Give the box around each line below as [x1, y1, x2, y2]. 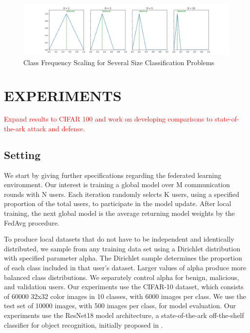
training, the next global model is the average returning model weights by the [4, 208, 235, 218]
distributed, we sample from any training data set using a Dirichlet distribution [4, 243, 240, 253]
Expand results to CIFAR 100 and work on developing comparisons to [4, 114, 213, 124]
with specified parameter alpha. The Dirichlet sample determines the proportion [4, 253, 242, 263]
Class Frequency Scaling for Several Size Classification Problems [23, 57, 215, 67]
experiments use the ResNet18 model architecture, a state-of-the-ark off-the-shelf [4, 310, 244, 320]
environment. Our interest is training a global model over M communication [4, 179, 230, 190]
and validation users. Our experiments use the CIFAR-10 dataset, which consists [4, 281, 244, 292]
